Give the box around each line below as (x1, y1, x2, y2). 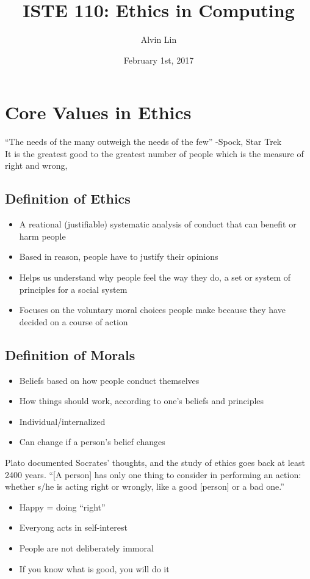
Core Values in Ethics (5, 100, 192, 125)
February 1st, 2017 (123, 53, 194, 66)
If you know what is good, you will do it (19, 562, 170, 575)
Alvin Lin (140, 33, 177, 46)
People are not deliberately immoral (19, 541, 154, 554)
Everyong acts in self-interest (19, 521, 128, 534)
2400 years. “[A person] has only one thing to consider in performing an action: (5, 468, 301, 481)
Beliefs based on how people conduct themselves (19, 374, 200, 386)
